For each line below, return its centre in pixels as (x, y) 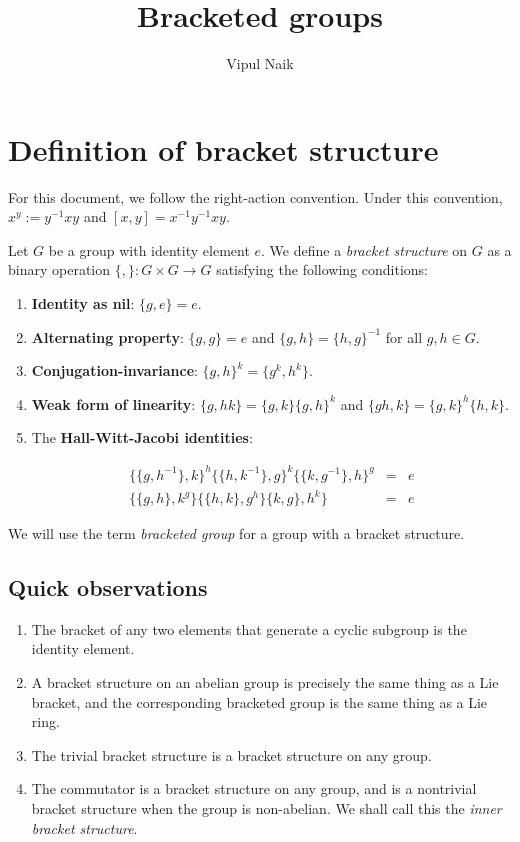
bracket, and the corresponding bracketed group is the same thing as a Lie (259, 701)
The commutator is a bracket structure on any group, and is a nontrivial (254, 788)
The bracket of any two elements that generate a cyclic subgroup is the (249, 628)
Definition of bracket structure (223, 148)
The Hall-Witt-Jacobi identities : (142, 437)
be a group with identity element (149, 249)
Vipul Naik (260, 63)
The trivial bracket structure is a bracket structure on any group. (231, 754)
